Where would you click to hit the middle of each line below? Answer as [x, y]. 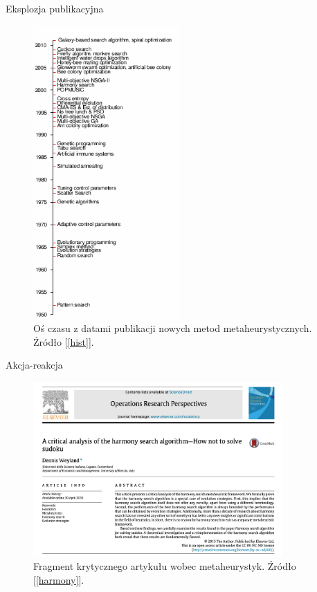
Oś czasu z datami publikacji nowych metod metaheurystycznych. [173, 328]
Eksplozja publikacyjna [55, 8]
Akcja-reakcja [34, 365]
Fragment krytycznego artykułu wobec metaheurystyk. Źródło [165, 566]
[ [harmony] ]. [59, 579]
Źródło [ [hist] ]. [64, 341]
